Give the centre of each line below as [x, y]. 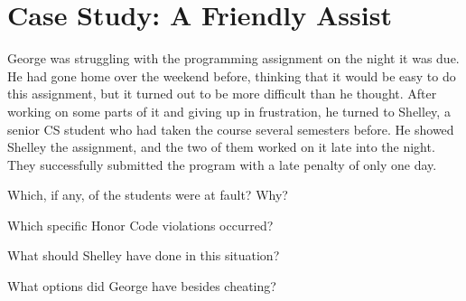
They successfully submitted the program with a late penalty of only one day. [222, 164]
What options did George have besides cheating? [142, 286]
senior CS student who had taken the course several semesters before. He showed [231, 129]
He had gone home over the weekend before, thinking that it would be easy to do [232, 75]
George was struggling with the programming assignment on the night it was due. [233, 58]
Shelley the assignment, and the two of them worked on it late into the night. [221, 147]
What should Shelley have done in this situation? [144, 255]
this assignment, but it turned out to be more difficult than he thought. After [222, 94]
